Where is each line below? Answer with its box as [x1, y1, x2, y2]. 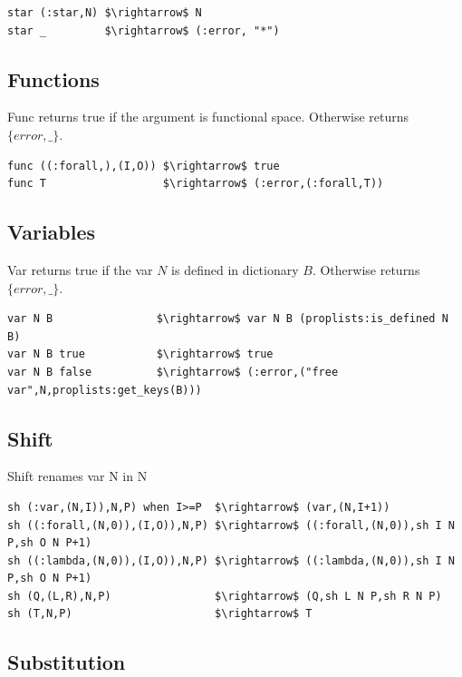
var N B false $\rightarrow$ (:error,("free [7, 365, 339, 378]
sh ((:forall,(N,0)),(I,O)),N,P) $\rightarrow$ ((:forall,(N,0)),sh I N [7, 518, 455, 532]
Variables [7, 218, 96, 246]
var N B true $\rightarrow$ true [7, 348, 274, 361]
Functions [7, 64, 100, 93]
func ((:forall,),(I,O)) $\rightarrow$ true [7, 159, 280, 172]
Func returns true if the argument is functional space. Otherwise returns [7, 107, 409, 126]
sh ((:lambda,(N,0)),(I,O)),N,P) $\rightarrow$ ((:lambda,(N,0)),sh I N [7, 554, 455, 567]
